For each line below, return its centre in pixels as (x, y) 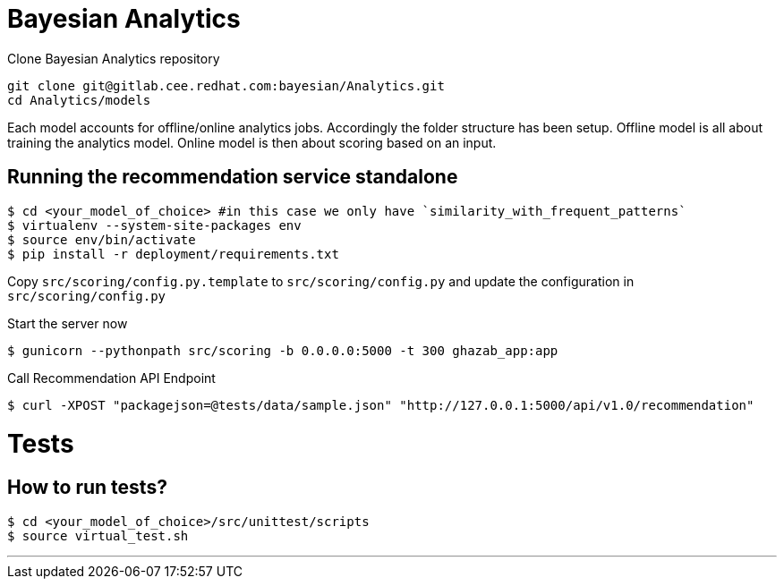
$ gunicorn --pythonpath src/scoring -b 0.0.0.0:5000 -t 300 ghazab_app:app (283, 350)
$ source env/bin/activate (102, 239)
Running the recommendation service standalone (233, 177)
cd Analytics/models (79, 100)
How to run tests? (87, 488)
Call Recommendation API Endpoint (111, 378)
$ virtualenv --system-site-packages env (154, 225)
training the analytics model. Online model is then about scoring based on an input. (252, 142)
